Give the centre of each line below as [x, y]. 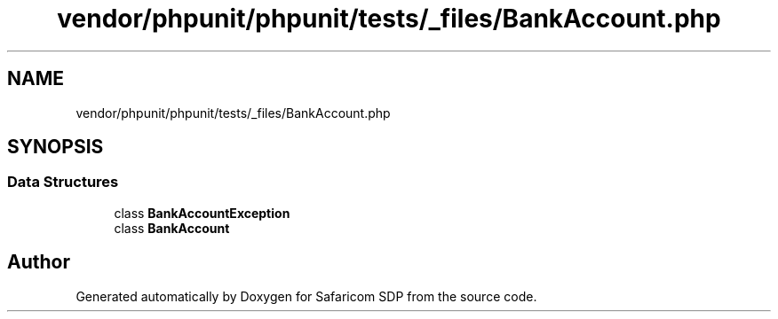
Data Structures [63, 182]
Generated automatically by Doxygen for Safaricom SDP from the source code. [306, 296]
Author [39, 262]
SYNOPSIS [56, 147]
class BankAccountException [202, 213]
